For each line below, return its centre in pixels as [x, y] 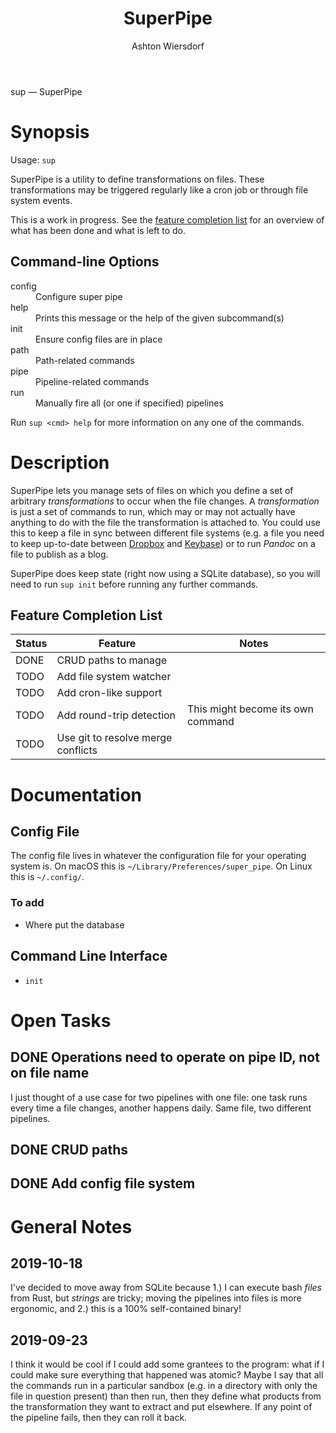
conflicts [77, 750]
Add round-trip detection [116, 715]
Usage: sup [33, 159]
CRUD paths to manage [112, 660]
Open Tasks [61, 1020]
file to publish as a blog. [59, 554]
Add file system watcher [114, 677]
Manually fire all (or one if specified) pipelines [129, 403]
